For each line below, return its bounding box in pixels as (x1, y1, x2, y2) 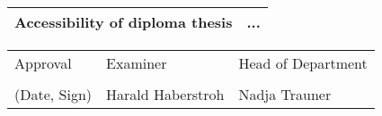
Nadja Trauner (238, 84, 332, 104)
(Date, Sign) (14, 84, 93, 104)
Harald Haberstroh (106, 84, 225, 104)
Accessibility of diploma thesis (14, 12, 233, 32)
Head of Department (238, 53, 368, 73)
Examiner (106, 53, 167, 73)
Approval (14, 53, 72, 73)
